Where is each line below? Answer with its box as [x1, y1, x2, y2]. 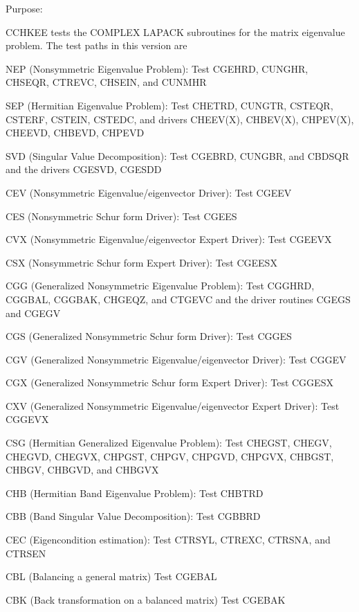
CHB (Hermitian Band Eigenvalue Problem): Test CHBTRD [6, 485, 264, 500]
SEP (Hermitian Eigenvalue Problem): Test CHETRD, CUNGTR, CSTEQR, [6, 98, 333, 112]
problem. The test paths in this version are [6, 38, 187, 53]
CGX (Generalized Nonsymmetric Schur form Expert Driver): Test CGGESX [6, 375, 333, 390]
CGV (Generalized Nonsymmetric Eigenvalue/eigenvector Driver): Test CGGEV [6, 352, 347, 366]
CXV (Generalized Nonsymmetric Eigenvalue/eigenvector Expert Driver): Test [6, 398, 340, 413]
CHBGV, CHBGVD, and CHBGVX [6, 462, 159, 477]
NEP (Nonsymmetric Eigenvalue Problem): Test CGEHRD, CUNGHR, [6, 61, 309, 75]
